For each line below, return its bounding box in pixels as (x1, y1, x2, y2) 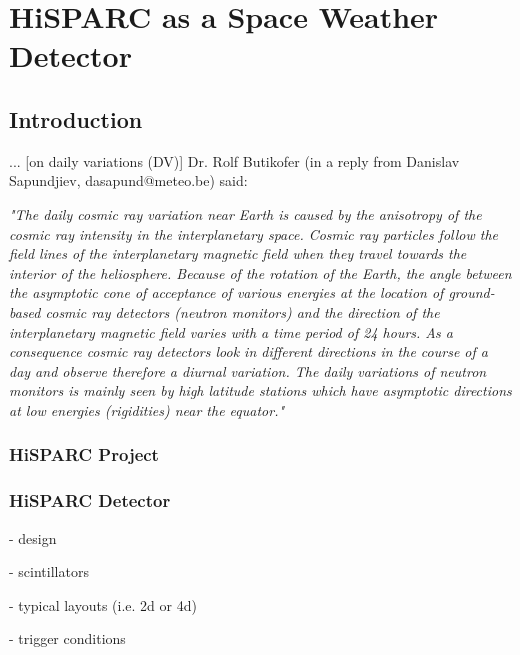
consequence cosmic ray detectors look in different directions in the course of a (9, 341, 488, 362)
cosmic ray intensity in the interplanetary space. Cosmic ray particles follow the (9, 223, 499, 244)
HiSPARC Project (9, 442, 159, 467)
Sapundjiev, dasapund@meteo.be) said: (9, 170, 248, 191)
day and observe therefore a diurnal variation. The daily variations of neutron (9, 360, 487, 381)
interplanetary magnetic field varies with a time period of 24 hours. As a (9, 321, 453, 342)
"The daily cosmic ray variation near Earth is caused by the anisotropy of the (9, 203, 482, 224)
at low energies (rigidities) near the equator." (9, 399, 285, 420)
